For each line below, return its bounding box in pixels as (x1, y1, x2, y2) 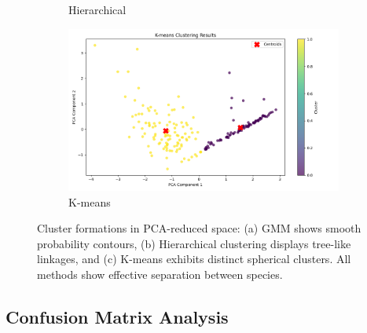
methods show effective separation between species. (37, 265, 283, 282)
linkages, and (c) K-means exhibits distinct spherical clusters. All (37, 251, 351, 267)
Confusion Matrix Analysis (6, 304, 229, 328)
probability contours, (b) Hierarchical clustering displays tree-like (37, 235, 351, 251)
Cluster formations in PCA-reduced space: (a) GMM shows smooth (37, 220, 361, 236)
